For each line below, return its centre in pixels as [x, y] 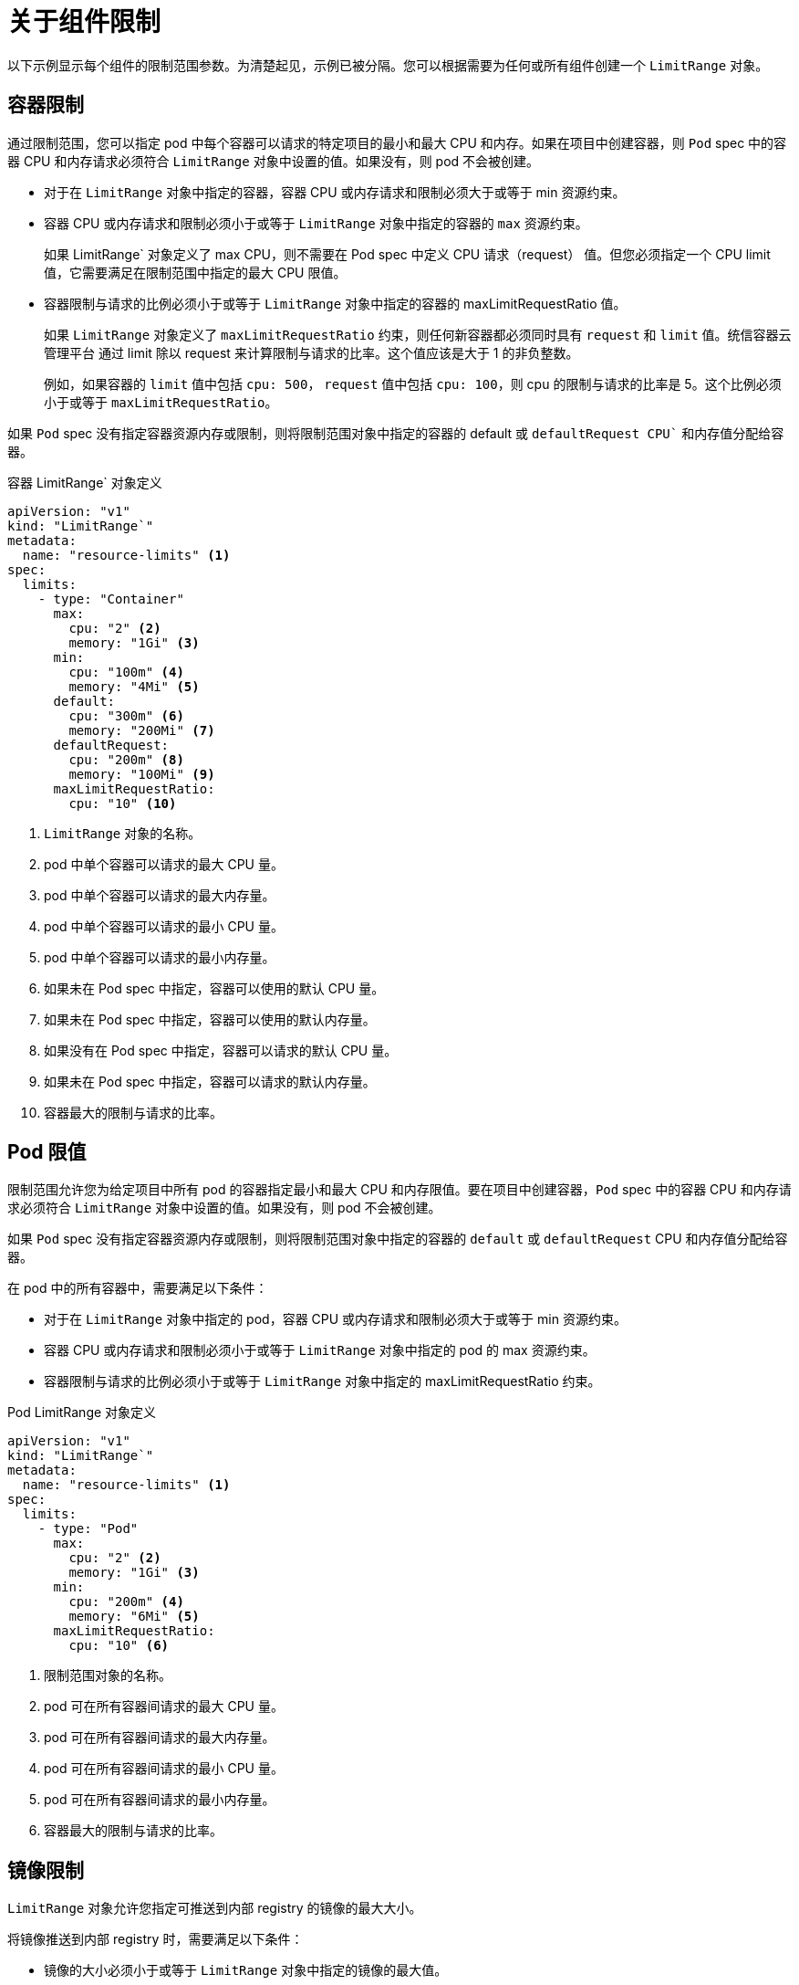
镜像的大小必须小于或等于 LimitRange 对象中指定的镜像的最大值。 [246, 1970]
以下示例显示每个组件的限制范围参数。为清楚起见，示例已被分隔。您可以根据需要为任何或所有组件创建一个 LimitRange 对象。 [388, 65]
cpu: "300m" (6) [126, 715]
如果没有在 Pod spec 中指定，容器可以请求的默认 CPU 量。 [221, 1050]
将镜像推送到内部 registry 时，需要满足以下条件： [156, 1939]
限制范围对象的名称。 [108, 1675]
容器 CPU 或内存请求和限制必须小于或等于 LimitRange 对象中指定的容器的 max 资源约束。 [316, 223]
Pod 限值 [47, 1152]
